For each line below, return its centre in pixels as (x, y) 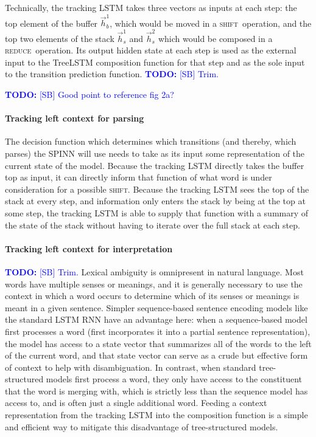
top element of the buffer (51, 23)
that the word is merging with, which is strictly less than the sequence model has (156, 391)
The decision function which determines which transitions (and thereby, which (151, 141)
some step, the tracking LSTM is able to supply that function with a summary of (157, 212)
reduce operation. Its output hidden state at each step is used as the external (151, 50)
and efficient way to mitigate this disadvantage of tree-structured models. (142, 426)
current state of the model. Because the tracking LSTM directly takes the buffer (155, 165)
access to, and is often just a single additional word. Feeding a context (136, 403)
